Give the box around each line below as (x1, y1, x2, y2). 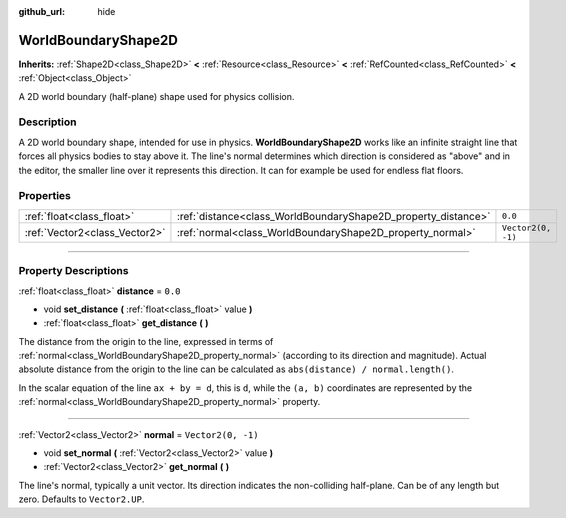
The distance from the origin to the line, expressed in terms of (18, 335, 274, 347)
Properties (18, 189, 72, 203)
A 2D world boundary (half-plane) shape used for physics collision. (18, 90, 295, 102)
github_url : (18, 6, 65, 17)
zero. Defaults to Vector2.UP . (18, 493, 145, 505)
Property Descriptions (18, 264, 129, 278)
